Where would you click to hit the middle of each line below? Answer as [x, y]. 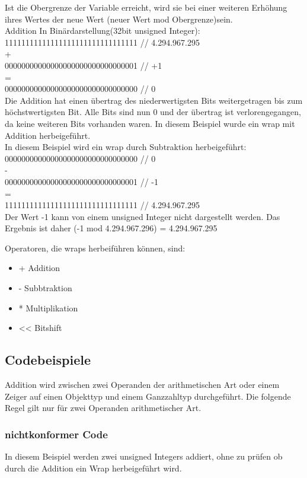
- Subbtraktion [45, 288]
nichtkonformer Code [56, 434]
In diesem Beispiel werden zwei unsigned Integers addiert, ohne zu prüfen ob [144, 456]
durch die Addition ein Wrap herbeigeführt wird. [93, 468]
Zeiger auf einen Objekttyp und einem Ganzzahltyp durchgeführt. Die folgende [148, 396]
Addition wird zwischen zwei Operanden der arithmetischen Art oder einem [142, 385]
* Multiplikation [48, 307]
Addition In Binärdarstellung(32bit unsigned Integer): [103, 31]
